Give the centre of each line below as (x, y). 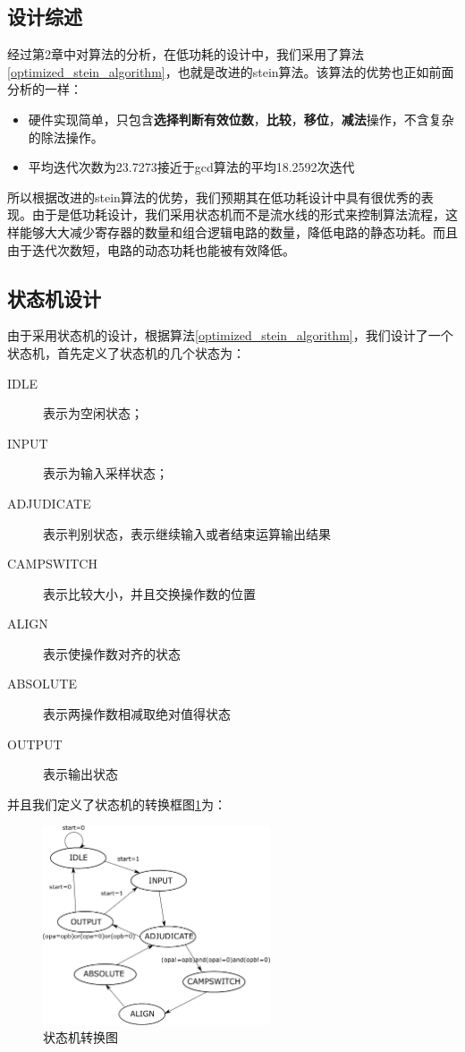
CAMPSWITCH (52, 564)
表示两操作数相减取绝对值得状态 (137, 714)
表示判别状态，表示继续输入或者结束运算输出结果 (187, 533)
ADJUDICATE (49, 503)
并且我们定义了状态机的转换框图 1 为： (117, 804)
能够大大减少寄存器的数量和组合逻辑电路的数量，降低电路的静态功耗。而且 (238, 231)
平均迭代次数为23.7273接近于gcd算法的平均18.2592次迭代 (191, 167)
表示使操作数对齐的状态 (112, 653)
